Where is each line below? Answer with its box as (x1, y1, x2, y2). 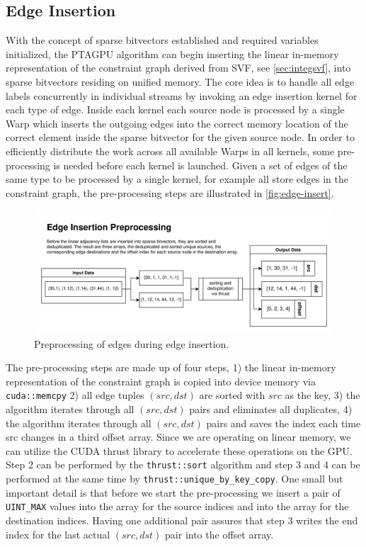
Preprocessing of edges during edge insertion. (34, 336, 229, 351)
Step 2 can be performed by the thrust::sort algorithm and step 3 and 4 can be (6, 457, 360, 472)
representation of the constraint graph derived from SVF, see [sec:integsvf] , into (6, 60, 351, 75)
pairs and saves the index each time (206, 415, 361, 430)
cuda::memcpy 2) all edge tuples (6, 388, 144, 402)
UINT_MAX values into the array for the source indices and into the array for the (6, 499, 349, 514)
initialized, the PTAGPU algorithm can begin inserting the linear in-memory (6, 46, 339, 61)
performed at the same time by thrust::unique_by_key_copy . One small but (6, 471, 343, 486)
